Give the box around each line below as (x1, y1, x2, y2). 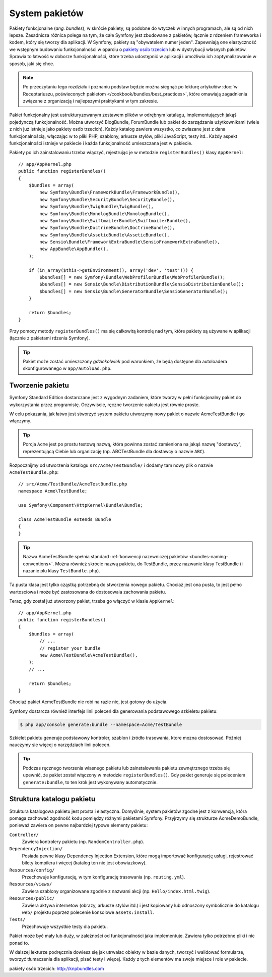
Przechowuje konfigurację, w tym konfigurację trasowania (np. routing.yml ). (22, 874, 185, 880)
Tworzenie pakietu (9, 381, 69, 390)
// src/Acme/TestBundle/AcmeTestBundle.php (18, 481, 127, 487)
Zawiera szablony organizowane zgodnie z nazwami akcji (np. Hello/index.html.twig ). (22, 888, 211, 894)
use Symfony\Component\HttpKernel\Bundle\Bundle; (18, 502, 144, 508)
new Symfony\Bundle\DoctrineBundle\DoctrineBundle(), (39, 225, 175, 231)
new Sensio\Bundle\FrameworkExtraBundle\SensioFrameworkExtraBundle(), (39, 239, 220, 245)
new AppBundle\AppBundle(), (39, 246, 109, 252)
